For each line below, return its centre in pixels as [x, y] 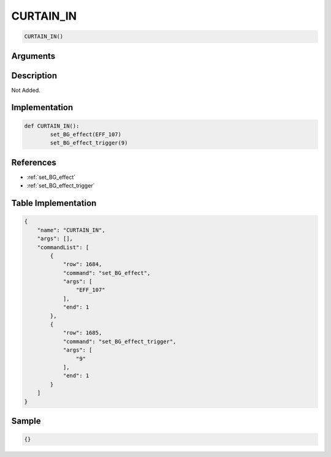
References [34, 162]
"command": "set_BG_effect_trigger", [120, 341]
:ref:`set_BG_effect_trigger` [61, 186]
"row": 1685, [82, 333]
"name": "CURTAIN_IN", [71, 230]
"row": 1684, [82, 264]
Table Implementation [54, 203]
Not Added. [26, 90]
